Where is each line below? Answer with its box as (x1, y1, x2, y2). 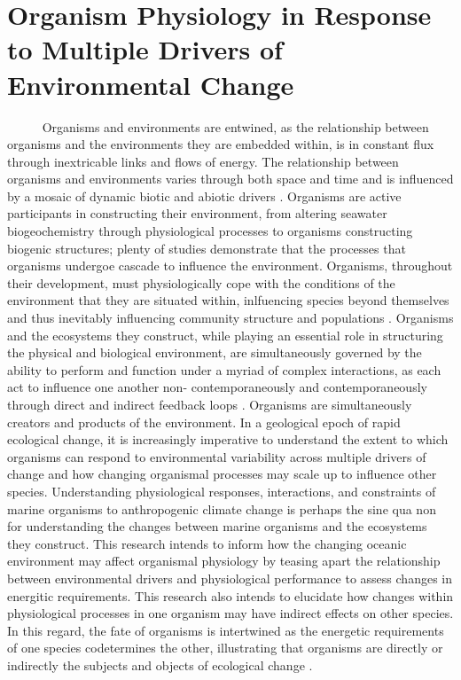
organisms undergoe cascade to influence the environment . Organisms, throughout (7, 256, 453, 275)
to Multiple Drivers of (7, 31, 283, 67)
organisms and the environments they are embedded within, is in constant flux (7, 135, 434, 153)
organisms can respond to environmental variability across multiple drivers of (7, 447, 426, 465)
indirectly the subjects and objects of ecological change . (7, 655, 313, 674)
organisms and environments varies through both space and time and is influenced (7, 169, 454, 188)
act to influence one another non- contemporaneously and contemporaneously (7, 378, 427, 396)
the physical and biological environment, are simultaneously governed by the (7, 343, 422, 362)
